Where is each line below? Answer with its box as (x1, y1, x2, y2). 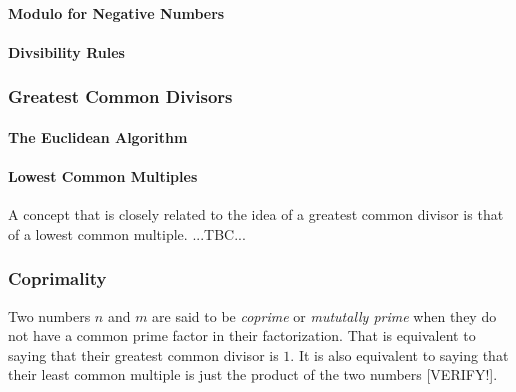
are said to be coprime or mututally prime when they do (152, 305, 497, 326)
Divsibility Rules (8, 41, 125, 62)
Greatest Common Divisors (8, 84, 233, 109)
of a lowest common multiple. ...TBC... (8, 223, 246, 244)
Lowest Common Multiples (8, 166, 198, 186)
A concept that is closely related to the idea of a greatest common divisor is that (8, 204, 504, 225)
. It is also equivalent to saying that (290, 344, 509, 365)
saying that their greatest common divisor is (8, 344, 279, 365)
